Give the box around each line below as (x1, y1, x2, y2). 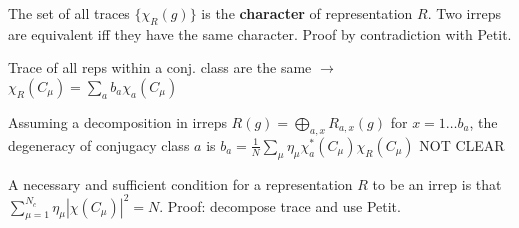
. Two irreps (427, 3, 501, 23)
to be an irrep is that (372, 173, 502, 194)
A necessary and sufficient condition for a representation (8, 173, 353, 194)
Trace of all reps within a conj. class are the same (8, 57, 312, 78)
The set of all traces (8, 3, 130, 23)
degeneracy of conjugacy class (8, 134, 190, 155)
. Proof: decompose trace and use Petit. (159, 195, 401, 216)
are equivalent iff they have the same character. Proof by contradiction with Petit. (8, 23, 512, 44)
